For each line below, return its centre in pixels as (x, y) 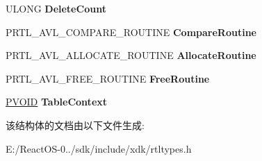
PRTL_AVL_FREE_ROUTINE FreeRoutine (108, 78)
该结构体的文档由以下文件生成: (75, 125)
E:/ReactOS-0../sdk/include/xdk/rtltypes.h (99, 148)
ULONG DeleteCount (56, 8)
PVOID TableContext (57, 102)
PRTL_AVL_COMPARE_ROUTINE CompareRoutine (131, 32)
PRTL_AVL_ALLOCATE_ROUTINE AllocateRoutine (131, 55)
